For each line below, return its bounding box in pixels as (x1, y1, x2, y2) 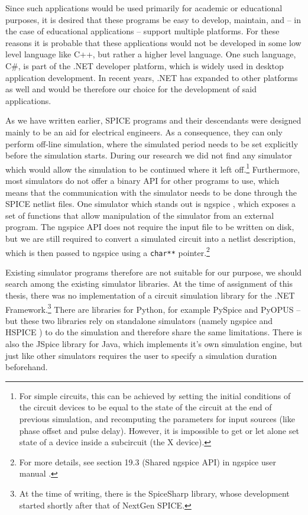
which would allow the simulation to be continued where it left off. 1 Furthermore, (5, 161, 300, 175)
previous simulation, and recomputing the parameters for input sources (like (19, 413, 295, 425)
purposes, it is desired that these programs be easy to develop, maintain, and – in (5, 13, 301, 25)
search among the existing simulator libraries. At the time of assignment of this (5, 277, 293, 290)
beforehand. (5, 361, 48, 373)
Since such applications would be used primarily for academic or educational (5, 2, 283, 14)
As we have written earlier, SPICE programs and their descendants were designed (5, 114, 301, 127)
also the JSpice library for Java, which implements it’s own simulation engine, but (5, 338, 303, 350)
